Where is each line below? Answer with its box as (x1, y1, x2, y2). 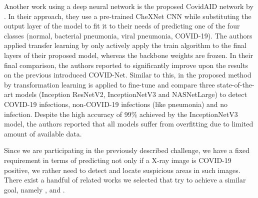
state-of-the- (217, 79, 254, 89)
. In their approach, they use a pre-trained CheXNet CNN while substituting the (4, 10, 251, 21)
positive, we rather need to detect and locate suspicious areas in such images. (4, 164, 240, 175)
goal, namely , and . (4, 184, 65, 194)
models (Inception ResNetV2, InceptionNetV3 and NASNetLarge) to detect (15, 89, 247, 99)
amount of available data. (4, 128, 82, 138)
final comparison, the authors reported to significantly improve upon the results (4, 59, 248, 70)
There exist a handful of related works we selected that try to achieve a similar (4, 174, 246, 185)
